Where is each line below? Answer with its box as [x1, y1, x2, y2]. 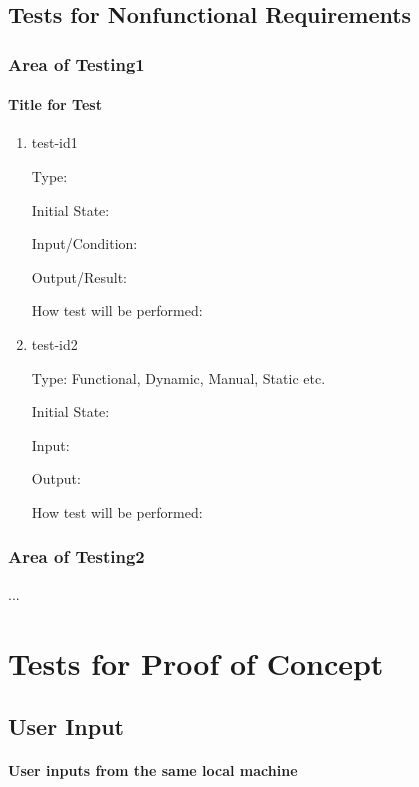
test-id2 [31, 333, 78, 354]
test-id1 [31, 132, 78, 153]
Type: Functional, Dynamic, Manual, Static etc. [31, 367, 326, 388]
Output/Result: [31, 266, 127, 287]
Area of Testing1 [8, 51, 145, 76]
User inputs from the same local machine [8, 760, 298, 781]
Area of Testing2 [8, 544, 145, 569]
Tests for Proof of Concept [8, 642, 384, 683]
